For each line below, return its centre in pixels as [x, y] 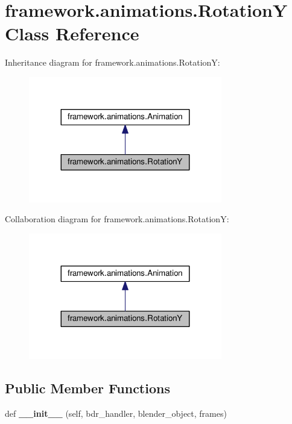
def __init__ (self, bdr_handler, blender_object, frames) [116, 413]
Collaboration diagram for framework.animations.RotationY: [117, 219]
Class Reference [72, 33]
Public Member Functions [87, 388]
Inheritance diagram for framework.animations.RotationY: [113, 62]
